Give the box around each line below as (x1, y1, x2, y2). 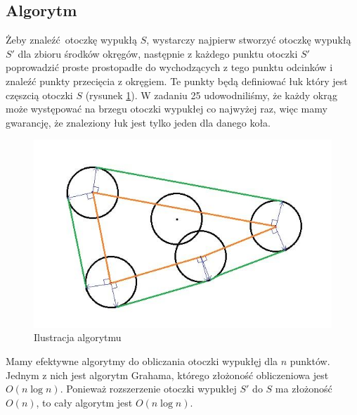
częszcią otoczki (6, 87, 73, 102)
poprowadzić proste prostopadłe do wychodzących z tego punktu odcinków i (6, 60, 333, 75)
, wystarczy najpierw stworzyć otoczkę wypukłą (146, 32, 351, 47)
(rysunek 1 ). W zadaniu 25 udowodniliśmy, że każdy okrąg (85, 87, 338, 102)
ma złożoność (275, 381, 332, 396)
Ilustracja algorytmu (34, 330, 122, 345)
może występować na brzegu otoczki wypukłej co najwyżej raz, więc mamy (6, 101, 327, 116)
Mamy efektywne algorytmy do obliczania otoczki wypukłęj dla (6, 353, 278, 368)
